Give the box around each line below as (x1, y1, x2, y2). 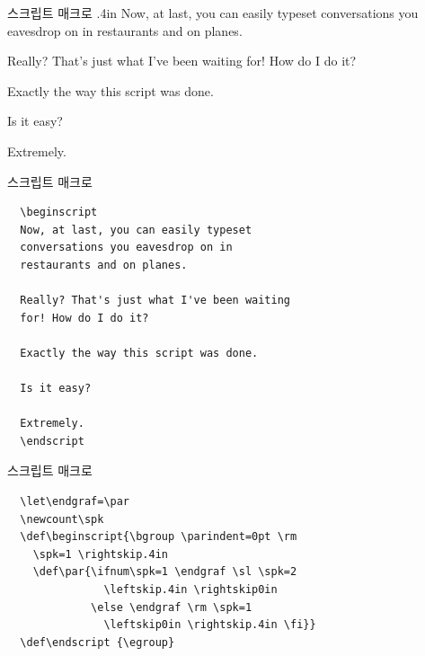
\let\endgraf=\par (20, 495, 130, 509)
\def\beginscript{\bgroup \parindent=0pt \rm (20, 530, 297, 544)
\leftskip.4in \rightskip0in (103, 583, 278, 597)
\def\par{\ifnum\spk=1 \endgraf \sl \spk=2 (32, 565, 297, 579)
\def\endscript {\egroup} (20, 635, 175, 649)
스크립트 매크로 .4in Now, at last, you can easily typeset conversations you (7, 4, 419, 22)
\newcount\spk (20, 512, 104, 526)
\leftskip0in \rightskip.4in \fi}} (103, 618, 316, 632)
